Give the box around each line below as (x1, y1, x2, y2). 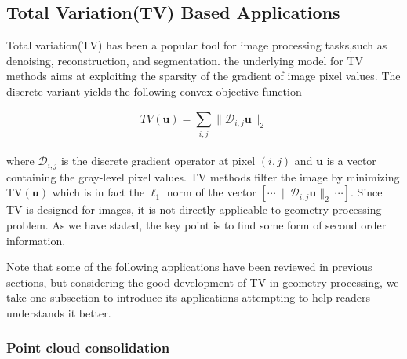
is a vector (326, 152, 376, 169)
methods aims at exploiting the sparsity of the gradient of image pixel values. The (6, 68, 401, 84)
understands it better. (6, 304, 111, 321)
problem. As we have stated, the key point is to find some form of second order (6, 216, 387, 233)
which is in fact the (52, 184, 145, 200)
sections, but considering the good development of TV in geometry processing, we (6, 273, 399, 290)
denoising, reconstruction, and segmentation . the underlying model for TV (6, 52, 364, 68)
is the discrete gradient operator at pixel (60, 152, 256, 169)
